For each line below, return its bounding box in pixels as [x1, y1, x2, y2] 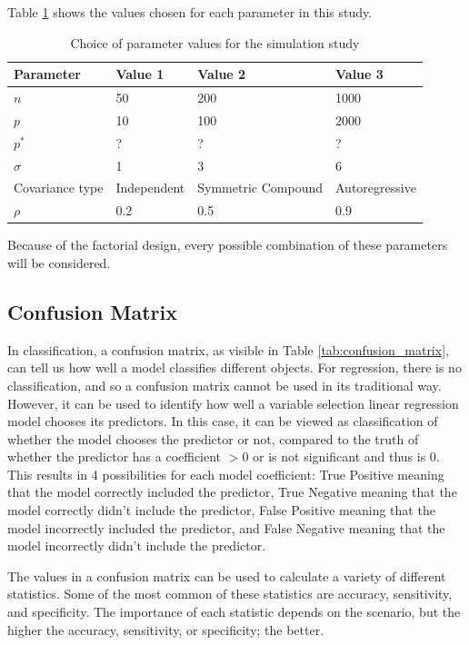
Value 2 [197, 64, 246, 84]
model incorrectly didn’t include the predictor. [7, 536, 266, 555]
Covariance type [14, 178, 104, 197]
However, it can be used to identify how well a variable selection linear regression [7, 393, 459, 412]
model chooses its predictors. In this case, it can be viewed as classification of [7, 412, 438, 431]
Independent [115, 178, 185, 197]
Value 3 [335, 64, 384, 84]
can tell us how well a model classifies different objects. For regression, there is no [7, 358, 462, 377]
